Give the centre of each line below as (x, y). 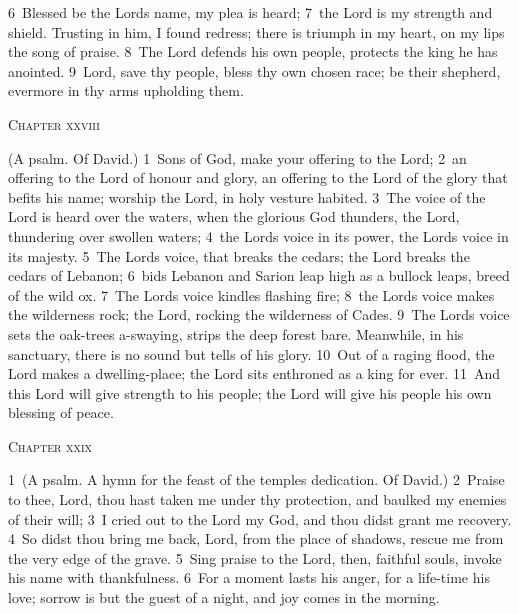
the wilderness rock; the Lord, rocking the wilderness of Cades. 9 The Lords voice (259, 314)
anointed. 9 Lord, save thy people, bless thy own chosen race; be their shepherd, (254, 70)
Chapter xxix (50, 445)
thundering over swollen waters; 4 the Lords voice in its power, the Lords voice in (258, 235)
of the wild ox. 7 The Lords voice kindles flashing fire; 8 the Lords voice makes (251, 294)
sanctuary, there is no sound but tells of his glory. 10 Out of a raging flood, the (251, 353)
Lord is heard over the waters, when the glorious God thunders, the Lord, (234, 216)
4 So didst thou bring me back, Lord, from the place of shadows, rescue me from (256, 538)
